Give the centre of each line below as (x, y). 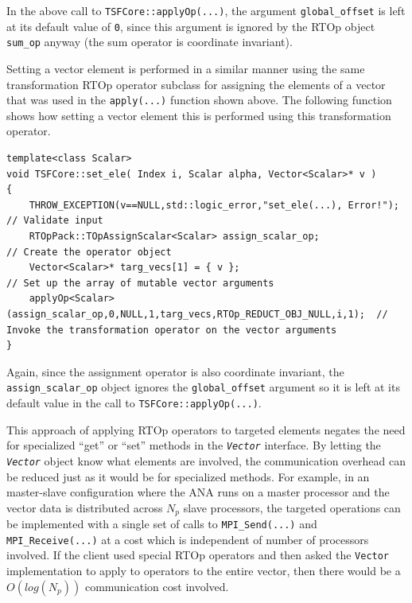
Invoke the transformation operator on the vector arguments (172, 330)
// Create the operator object (89, 252)
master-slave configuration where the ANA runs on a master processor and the (198, 492)
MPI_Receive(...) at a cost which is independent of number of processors (188, 539)
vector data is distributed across (85, 507)
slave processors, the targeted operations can (292, 507)
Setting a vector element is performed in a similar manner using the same (186, 68)
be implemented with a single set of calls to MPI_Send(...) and (162, 524)
